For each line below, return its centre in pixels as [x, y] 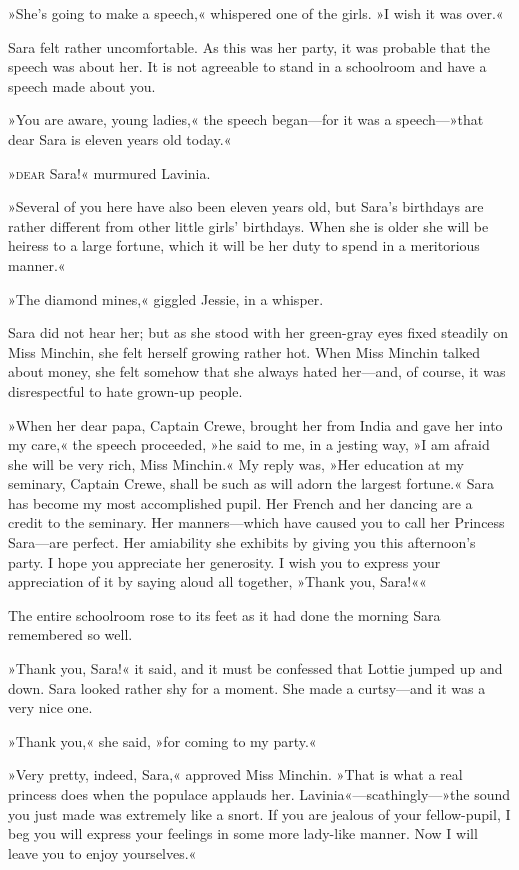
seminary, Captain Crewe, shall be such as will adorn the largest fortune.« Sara [251, 483]
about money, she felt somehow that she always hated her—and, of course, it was [257, 371]
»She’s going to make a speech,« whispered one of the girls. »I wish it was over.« [256, 13]
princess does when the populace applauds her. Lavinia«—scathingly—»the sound [259, 794]
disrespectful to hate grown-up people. [125, 390]
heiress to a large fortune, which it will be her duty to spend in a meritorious [244, 245]
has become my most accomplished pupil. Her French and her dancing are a [240, 502]
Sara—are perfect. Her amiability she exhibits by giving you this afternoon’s [242, 542]
